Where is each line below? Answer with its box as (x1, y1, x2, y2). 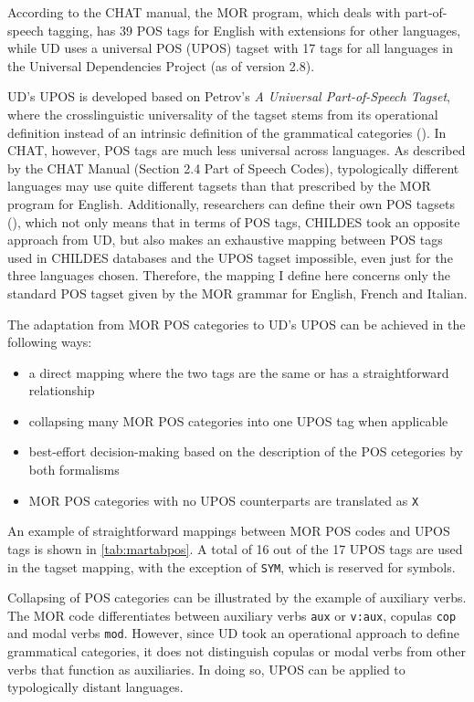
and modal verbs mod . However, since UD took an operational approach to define (7, 623, 459, 643)
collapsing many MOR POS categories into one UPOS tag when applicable (28, 411, 448, 430)
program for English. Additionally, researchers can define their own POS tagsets (7, 194, 455, 213)
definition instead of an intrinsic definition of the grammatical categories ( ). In (7, 122, 447, 141)
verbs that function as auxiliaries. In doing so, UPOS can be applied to (7, 659, 406, 678)
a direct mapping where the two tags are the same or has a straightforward (28, 362, 449, 382)
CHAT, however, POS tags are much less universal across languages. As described (7, 141, 466, 160)
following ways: (7, 332, 92, 351)
